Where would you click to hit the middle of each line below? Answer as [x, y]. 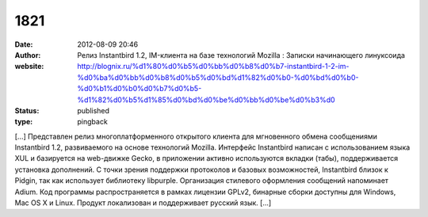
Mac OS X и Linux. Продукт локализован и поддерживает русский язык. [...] [143, 203]
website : [29, 67]
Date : [24, 44]
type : [24, 122]
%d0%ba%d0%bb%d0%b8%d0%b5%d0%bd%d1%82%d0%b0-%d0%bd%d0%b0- [218, 77]
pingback [93, 122]
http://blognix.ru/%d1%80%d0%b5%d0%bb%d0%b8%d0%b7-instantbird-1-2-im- [213, 67]
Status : [27, 110]
